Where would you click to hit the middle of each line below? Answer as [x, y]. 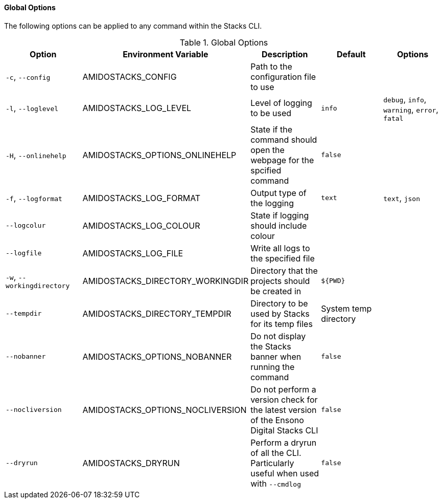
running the [273, 367]
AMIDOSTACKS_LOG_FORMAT [142, 198]
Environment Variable [166, 54]
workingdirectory [38, 286]
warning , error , [411, 109]
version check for [284, 399]
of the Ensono [277, 420]
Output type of [278, 193]
